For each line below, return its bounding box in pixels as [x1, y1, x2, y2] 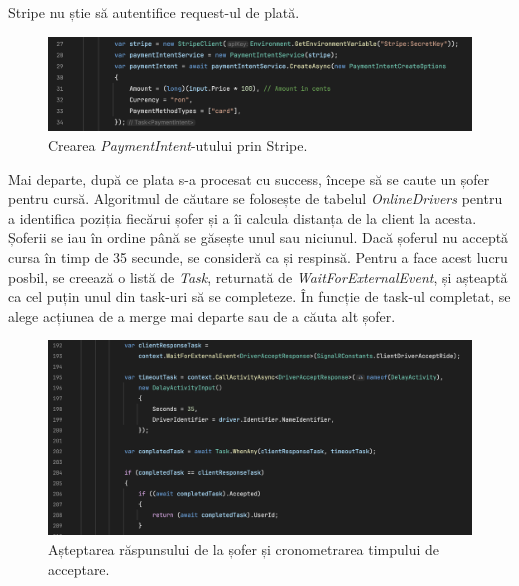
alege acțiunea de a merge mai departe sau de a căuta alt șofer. [8, 305, 396, 326]
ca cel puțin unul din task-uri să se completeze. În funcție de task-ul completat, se [8, 286, 511, 307]
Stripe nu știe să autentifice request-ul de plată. [8, 2, 300, 22]
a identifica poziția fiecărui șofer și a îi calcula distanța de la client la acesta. [8, 207, 477, 228]
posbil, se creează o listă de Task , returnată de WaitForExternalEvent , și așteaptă [8, 266, 508, 287]
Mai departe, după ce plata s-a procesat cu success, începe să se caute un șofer [8, 168, 490, 189]
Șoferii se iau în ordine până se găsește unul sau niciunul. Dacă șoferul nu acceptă [8, 227, 509, 248]
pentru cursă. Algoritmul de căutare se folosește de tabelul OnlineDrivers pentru [8, 188, 503, 209]
